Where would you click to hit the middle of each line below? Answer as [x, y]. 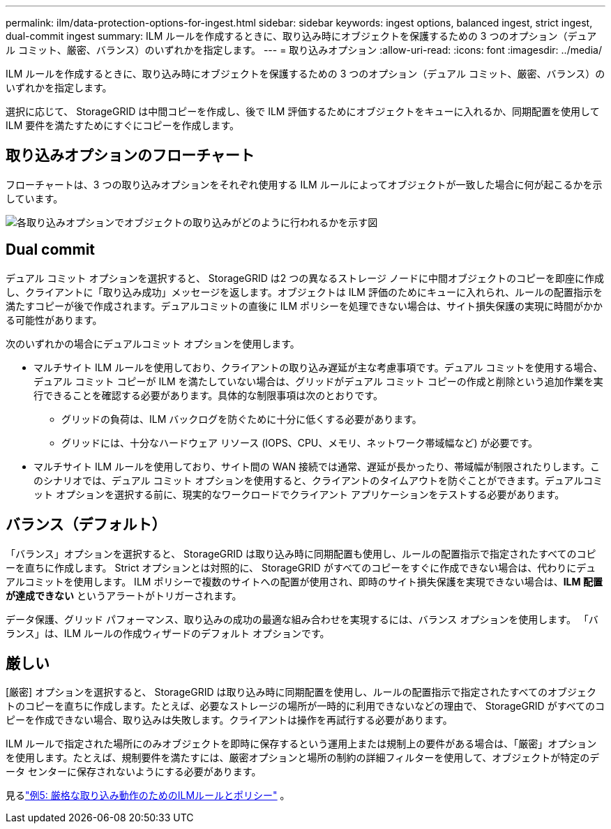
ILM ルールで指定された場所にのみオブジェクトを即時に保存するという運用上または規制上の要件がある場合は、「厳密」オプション [301, 744]
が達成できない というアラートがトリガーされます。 [124, 595]
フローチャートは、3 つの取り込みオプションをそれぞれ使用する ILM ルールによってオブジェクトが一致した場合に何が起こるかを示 [304, 184]
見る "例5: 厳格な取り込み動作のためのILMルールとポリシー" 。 [148, 796]
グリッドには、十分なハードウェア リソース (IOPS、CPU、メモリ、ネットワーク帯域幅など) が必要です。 [300, 442]
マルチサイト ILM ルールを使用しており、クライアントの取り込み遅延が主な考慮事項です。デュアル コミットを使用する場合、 [318, 367]
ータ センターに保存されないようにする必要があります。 [134, 772]
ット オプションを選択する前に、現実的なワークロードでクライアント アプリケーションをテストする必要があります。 [299, 494]
